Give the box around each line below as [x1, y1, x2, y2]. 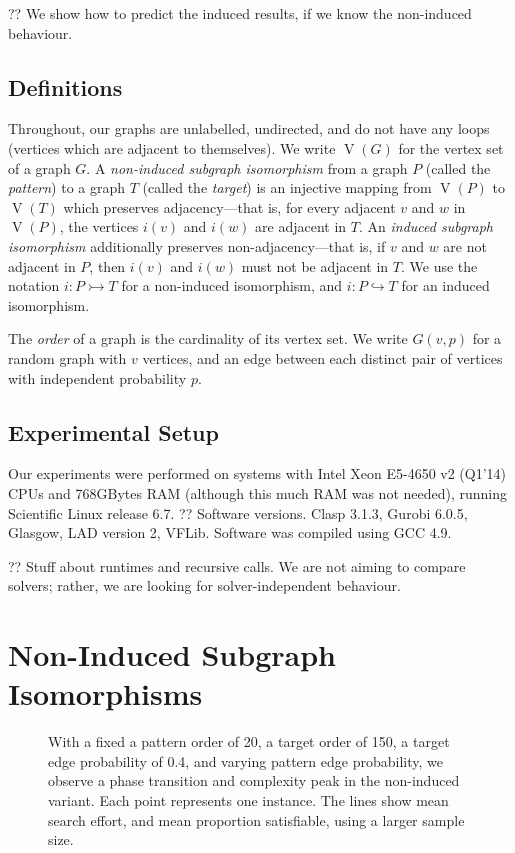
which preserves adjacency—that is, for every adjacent [63, 196, 396, 217]
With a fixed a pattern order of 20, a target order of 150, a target [48, 731, 450, 752]
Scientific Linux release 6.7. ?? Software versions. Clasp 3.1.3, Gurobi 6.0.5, [8, 502, 468, 523]
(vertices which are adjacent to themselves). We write [8, 137, 336, 158]
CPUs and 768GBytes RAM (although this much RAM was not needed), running [8, 482, 508, 503]
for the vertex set [398, 137, 504, 158]
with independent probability [8, 367, 187, 388]
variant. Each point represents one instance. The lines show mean [48, 789, 449, 810]
